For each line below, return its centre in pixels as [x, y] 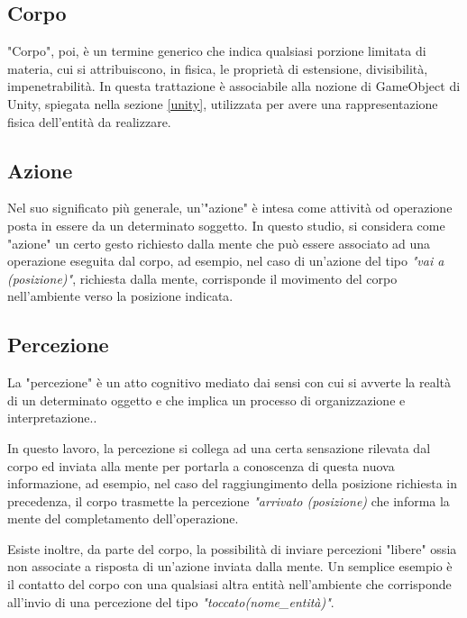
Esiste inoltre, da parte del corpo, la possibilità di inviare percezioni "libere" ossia [232, 548]
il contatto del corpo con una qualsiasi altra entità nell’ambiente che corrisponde [229, 584]
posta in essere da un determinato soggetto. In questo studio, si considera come [226, 225]
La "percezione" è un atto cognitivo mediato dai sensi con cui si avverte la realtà [229, 382]
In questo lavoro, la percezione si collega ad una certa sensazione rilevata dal [219, 447]
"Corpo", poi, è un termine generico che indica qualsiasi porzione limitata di [217, 51]
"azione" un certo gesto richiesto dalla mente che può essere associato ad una [219, 243]
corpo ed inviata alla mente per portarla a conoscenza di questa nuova [201, 465]
